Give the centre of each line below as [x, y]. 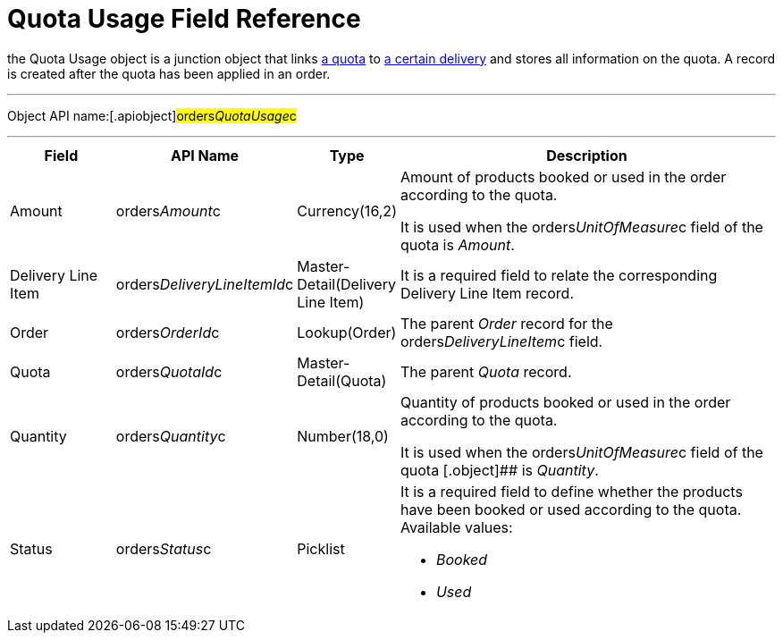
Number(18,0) [343, 436]
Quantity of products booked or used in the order [565, 402]
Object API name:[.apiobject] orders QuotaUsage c [152, 115]
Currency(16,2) [347, 211]
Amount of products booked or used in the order [563, 177]
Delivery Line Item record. [487, 293]
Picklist [321, 548]
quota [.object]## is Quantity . [499, 470]
